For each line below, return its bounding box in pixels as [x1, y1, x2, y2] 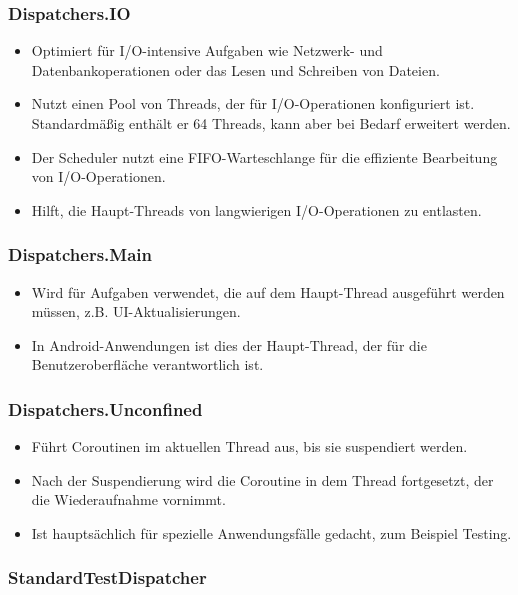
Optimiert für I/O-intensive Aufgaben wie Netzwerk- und [31, 40, 383, 61]
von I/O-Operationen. [31, 166, 166, 187]
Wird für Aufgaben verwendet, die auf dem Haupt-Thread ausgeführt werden [31, 281, 505, 302]
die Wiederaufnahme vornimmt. [31, 489, 226, 510]
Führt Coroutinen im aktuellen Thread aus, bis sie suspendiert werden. [31, 436, 468, 457]
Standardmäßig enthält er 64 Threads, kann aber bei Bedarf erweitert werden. [31, 113, 511, 133]
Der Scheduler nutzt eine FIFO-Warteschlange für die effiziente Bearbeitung [31, 146, 498, 167]
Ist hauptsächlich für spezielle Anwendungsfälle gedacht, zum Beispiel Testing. [31, 522, 512, 543]
